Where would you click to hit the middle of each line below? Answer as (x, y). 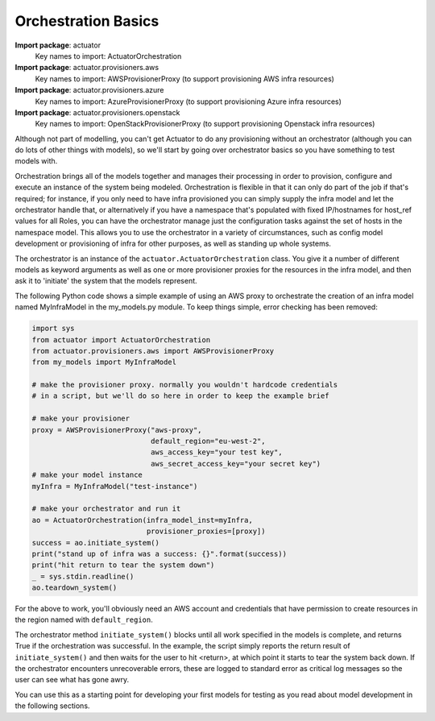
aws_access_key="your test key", (216, 452)
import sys (53, 329)
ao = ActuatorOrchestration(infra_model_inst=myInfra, (142, 520)
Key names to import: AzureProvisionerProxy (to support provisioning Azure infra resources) (188, 102)
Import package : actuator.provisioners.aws (87, 68)
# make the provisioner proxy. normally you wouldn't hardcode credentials (185, 385)
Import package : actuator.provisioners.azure (89, 90)
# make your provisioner (81, 419)
